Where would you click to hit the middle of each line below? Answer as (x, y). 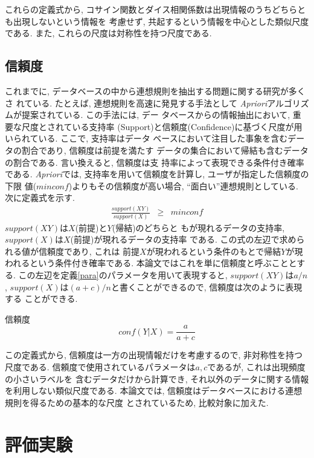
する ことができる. (41, 299)
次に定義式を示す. (40, 198)
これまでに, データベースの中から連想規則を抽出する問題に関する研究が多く (155, 90)
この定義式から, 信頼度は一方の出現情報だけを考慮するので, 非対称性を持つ (154, 355)
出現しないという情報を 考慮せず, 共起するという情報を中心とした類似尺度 (161, 21)
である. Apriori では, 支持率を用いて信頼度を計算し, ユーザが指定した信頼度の (157, 174)
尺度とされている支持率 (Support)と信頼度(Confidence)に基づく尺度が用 (162, 126)
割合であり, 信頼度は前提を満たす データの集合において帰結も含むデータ (165, 150)
